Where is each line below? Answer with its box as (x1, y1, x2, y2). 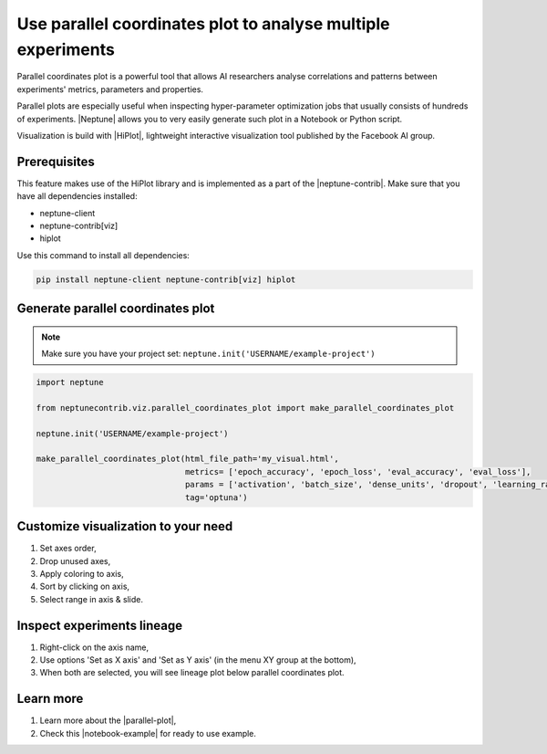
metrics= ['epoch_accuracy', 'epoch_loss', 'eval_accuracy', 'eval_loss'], (184, 466, 532, 476)
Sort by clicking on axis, (39, 581, 130, 592)
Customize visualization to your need (16, 518, 233, 534)
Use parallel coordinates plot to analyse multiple (16, 14, 390, 34)
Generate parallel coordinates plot (16, 301, 215, 317)
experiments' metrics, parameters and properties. (16, 83, 204, 95)
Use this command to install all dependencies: (16, 249, 191, 260)
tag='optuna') (184, 492, 248, 502)
